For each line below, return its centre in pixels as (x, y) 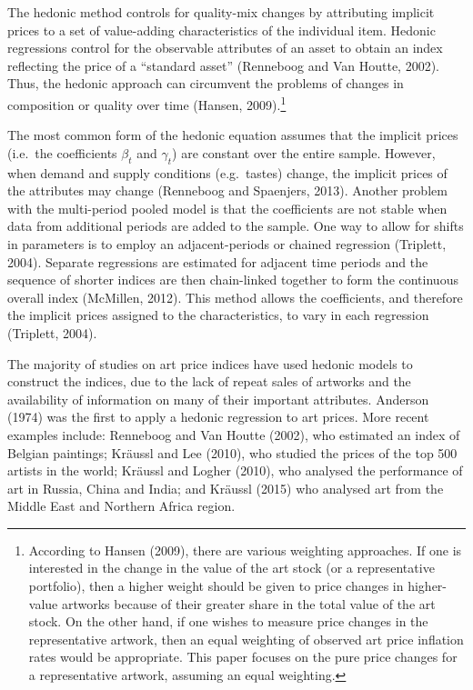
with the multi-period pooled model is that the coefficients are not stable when (227, 208)
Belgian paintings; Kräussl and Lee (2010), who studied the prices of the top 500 (232, 452)
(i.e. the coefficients (62, 152)
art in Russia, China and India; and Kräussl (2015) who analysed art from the (226, 488)
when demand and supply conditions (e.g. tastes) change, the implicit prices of (227, 172)
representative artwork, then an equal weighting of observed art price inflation (246, 639)
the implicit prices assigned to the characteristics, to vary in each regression (218, 315)
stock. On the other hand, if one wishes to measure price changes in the (228, 621)
